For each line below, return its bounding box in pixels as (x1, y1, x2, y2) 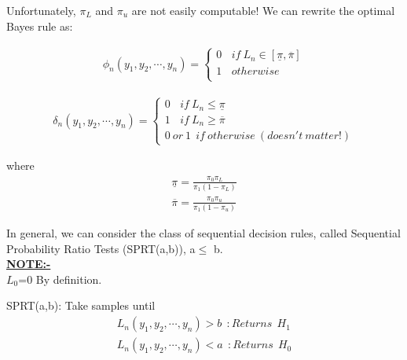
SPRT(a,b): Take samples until (6, 297, 156, 314)
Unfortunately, (6, 2, 76, 18)
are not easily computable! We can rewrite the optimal (131, 2, 395, 18)
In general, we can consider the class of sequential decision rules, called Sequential (6, 225, 401, 241)
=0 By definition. (18, 270, 102, 287)
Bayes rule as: (6, 17, 73, 34)
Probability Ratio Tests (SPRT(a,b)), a (6, 240, 196, 256)
